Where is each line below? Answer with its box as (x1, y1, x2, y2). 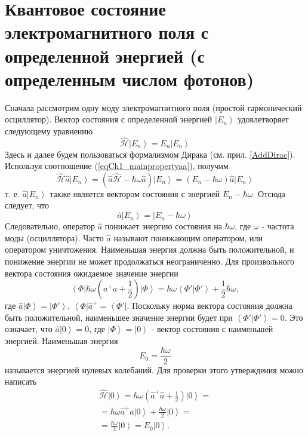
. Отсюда (252, 187, 285, 199)
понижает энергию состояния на (104, 220, 222, 232)
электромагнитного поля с (5, 20, 209, 44)
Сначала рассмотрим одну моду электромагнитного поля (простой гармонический (5, 101, 302, 113)
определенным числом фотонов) (5, 66, 254, 91)
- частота (261, 220, 294, 232)
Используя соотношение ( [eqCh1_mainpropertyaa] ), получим (5, 159, 229, 172)
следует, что (5, 199, 50, 211)
